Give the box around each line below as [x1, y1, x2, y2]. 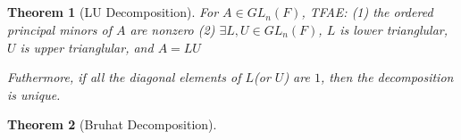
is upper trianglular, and [20, 37, 154, 56]
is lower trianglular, [339, 20, 448, 38]
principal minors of [7, 20, 113, 38]
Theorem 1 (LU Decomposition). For [7, 3, 219, 21]
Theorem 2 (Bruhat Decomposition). [7, 115, 217, 134]
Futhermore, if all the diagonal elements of [7, 68, 241, 86]
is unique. [7, 85, 61, 103]
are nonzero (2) [130, 20, 215, 38]
